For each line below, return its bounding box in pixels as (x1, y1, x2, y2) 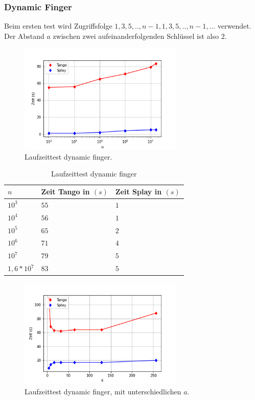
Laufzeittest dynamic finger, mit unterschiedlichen (25, 386, 181, 396)
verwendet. (217, 20, 251, 31)
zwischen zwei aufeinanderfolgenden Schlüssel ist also (53, 30, 219, 41)
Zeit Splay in (115, 186, 162, 197)
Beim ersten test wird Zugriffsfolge (4, 20, 112, 31)
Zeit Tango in (41, 186, 90, 197)
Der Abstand (4, 30, 44, 41)
